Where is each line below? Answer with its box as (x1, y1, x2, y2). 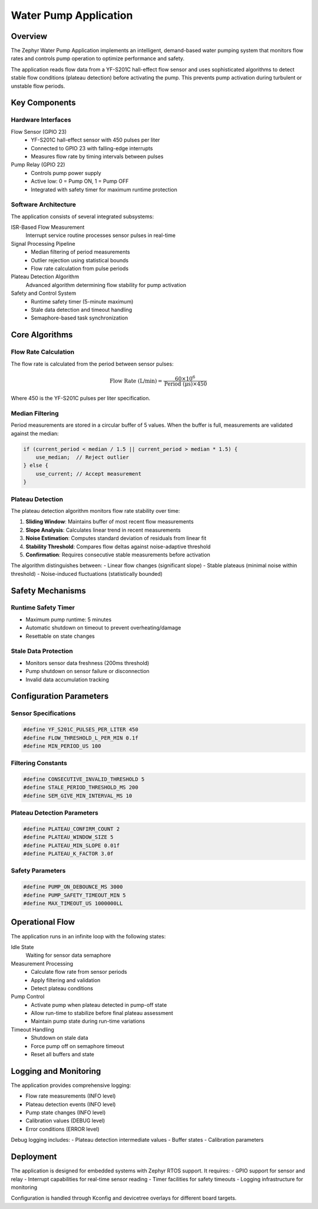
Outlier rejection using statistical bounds (31, 256, 129, 263)
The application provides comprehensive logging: (11, 1082, 131, 1089)
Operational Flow (11, 917, 75, 927)
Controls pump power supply (31, 169, 101, 176)
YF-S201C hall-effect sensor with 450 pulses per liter (31, 136, 160, 144)
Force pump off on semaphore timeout (31, 1042, 125, 1049)
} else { (23, 462, 49, 469)
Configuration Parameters (11, 691, 109, 701)
